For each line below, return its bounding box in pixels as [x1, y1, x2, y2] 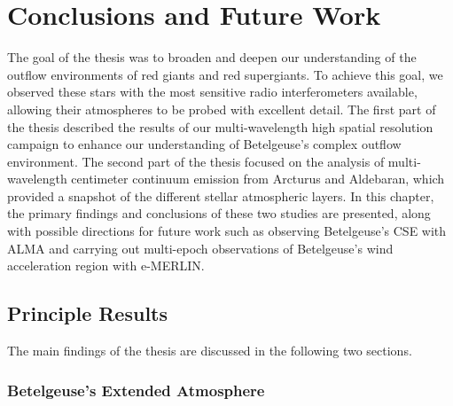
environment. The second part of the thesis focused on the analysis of [7, 152, 385, 170]
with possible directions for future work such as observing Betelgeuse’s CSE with [7, 222, 447, 240]
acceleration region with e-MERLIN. [7, 256, 205, 275]
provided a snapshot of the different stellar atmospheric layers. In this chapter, [7, 186, 434, 205]
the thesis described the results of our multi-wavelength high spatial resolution [7, 117, 433, 136]
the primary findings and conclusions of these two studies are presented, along [7, 204, 431, 223]
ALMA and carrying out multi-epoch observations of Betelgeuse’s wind [7, 238, 394, 257]
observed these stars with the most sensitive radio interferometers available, [7, 82, 418, 101]
